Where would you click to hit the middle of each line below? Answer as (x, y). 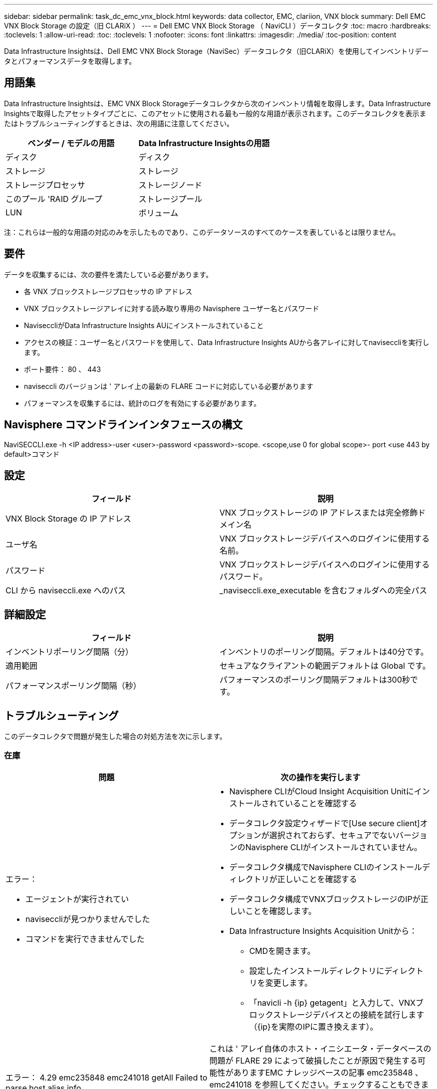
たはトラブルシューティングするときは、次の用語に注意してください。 (119, 123)
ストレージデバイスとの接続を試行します (349, 1014)
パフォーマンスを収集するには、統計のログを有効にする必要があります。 (142, 403)
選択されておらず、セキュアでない (332, 835)
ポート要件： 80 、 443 (63, 369)
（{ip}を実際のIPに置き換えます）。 (314, 1026)
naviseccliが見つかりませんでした (88, 919)
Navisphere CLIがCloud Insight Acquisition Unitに (322, 791)
